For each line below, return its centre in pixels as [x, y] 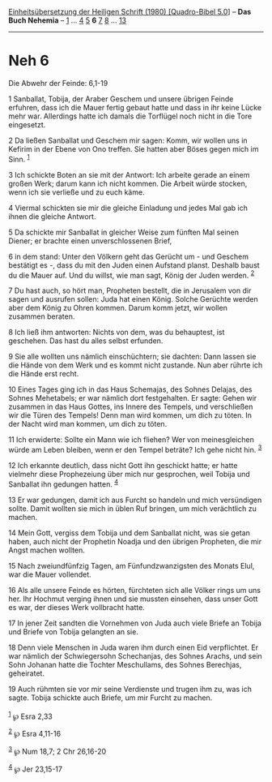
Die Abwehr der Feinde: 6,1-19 [58, 83]
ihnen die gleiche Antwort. [52, 216]
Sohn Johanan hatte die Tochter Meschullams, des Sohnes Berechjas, [125, 664]
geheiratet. [26, 673]
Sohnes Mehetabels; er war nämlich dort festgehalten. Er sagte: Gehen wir [133, 398]
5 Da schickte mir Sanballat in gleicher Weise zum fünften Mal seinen [123, 232]
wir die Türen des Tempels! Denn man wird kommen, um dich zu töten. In [130, 415]
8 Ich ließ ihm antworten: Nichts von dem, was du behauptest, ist [117, 333]
